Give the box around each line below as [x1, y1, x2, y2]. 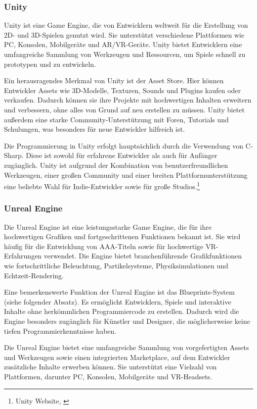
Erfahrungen [4, 251, 42, 261]
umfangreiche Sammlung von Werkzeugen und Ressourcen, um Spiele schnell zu [4, 49, 246, 59]
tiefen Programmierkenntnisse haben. [4, 325, 117, 336]
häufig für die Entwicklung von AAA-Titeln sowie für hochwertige [4, 241, 204, 251]
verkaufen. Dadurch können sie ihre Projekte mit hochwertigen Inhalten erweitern [4, 95, 252, 105]
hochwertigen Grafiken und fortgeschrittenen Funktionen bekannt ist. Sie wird [4, 231, 241, 242]
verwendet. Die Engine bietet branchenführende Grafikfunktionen [43, 251, 242, 261]
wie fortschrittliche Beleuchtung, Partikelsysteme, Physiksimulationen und [4, 260, 228, 270]
